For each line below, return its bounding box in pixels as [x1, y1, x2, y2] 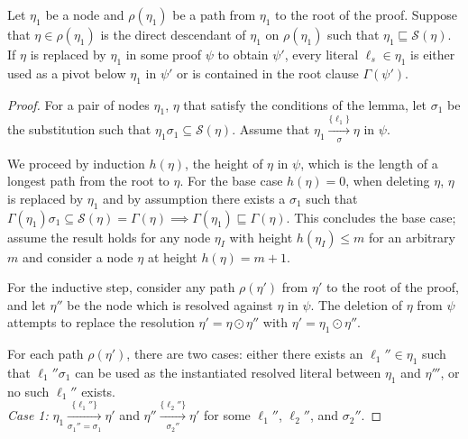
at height [147, 247, 197, 266]
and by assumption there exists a [103, 188, 286, 207]
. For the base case [179, 171, 283, 190]
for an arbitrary [369, 227, 455, 246]
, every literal [284, 45, 359, 63]
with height [229, 227, 293, 246]
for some [203, 406, 251, 425]
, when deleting [345, 171, 430, 190]
